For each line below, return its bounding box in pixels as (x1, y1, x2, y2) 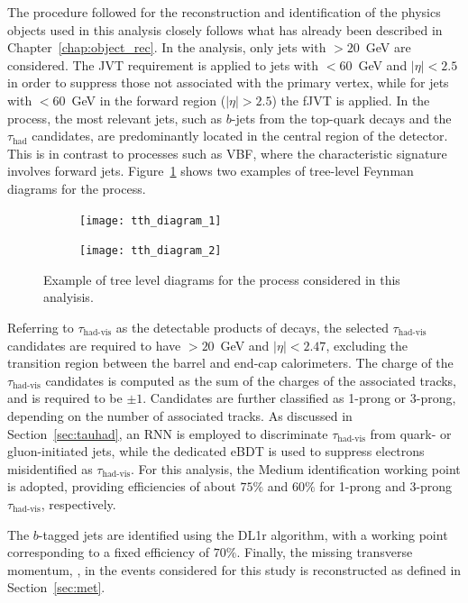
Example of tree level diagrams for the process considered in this (43, 270, 400, 288)
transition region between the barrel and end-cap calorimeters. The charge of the (7, 353, 454, 372)
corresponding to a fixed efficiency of (7, 543, 210, 562)
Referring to (7, 318, 74, 337)
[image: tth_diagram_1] (79, 214, 222, 227)
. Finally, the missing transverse (236, 543, 413, 562)
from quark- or (370, 424, 452, 443)
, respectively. (41, 494, 116, 513)
